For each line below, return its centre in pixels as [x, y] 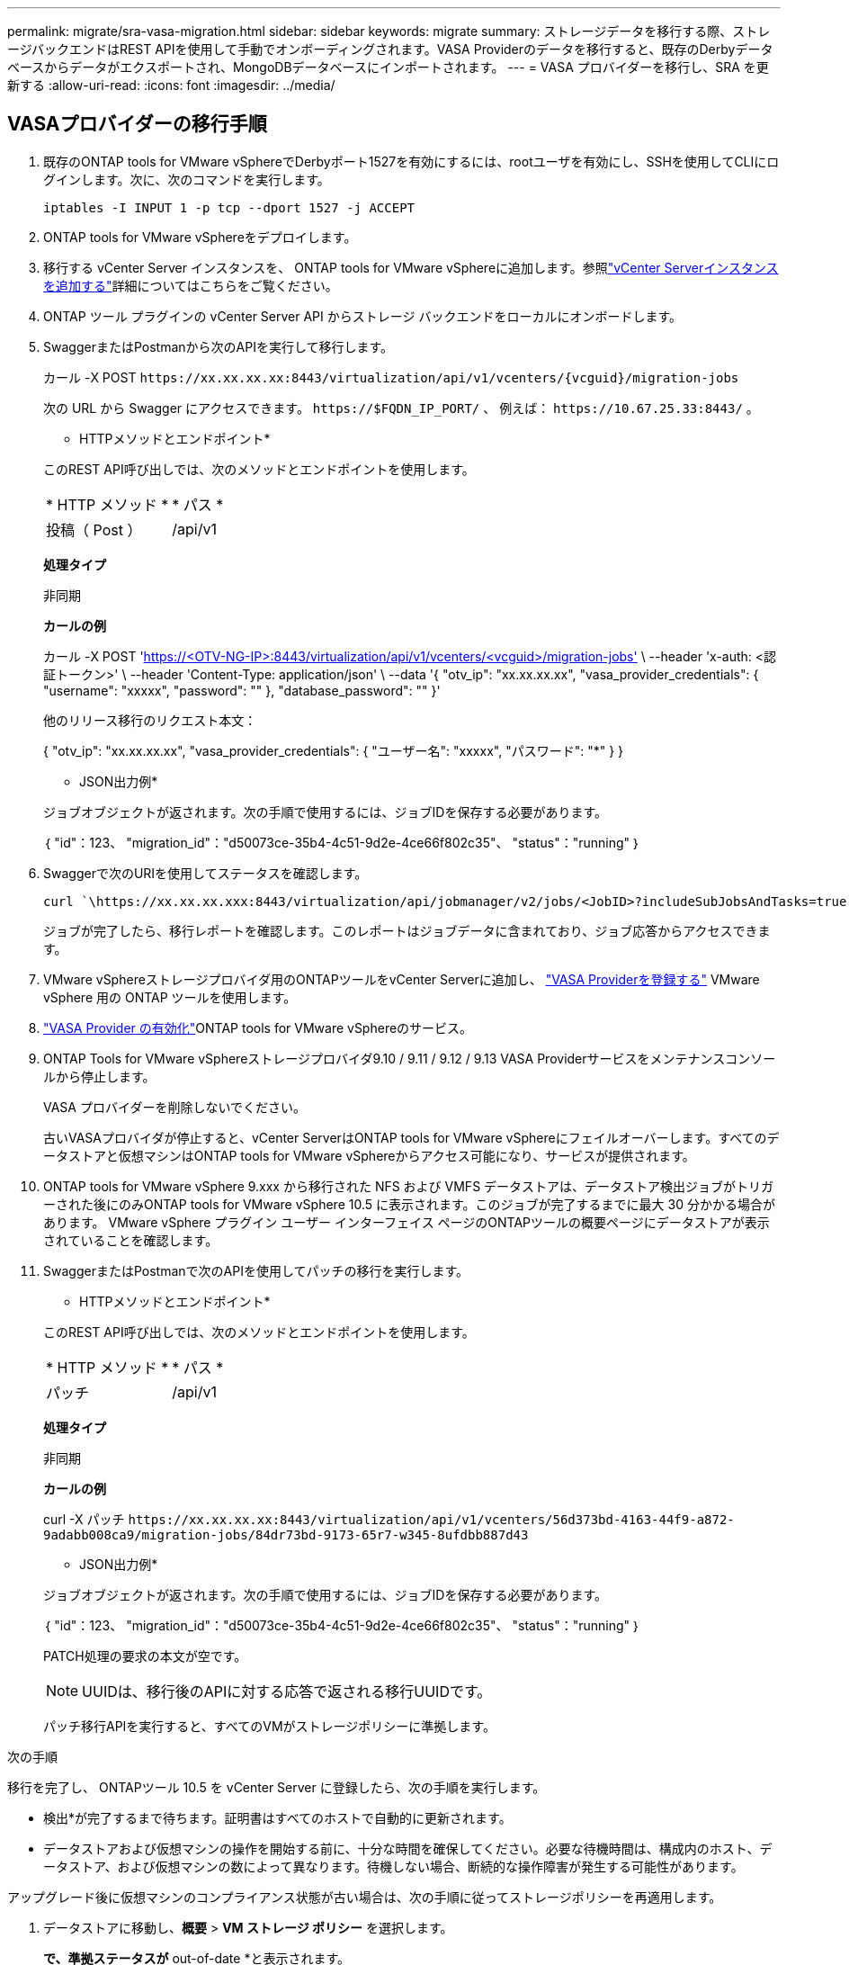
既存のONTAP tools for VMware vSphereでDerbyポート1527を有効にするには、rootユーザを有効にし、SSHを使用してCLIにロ [411, 161]
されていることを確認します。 [131, 1240]
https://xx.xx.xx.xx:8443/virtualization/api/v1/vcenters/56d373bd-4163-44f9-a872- [431, 1519]
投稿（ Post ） [94, 529]
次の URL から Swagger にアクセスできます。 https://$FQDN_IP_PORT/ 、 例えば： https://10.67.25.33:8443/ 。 [401, 408]
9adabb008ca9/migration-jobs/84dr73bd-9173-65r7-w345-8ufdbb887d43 [286, 1534]
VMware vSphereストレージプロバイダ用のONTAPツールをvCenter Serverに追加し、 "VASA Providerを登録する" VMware [402, 979]
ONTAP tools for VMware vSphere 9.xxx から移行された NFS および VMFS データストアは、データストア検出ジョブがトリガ [409, 1186]
